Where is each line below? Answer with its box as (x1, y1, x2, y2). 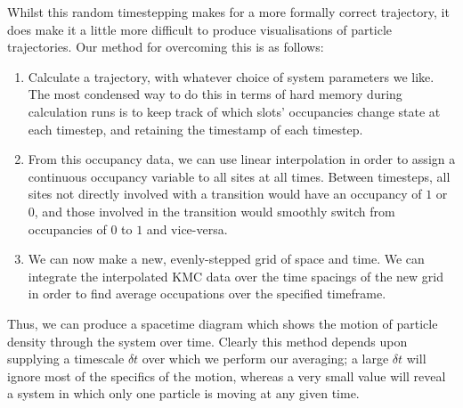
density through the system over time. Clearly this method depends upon (7, 331, 408, 350)
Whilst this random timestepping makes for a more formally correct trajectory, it (7, 3, 450, 20)
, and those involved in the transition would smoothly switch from (34, 201, 395, 220)
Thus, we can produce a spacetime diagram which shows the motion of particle (7, 314, 438, 332)
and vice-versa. (146, 219, 228, 238)
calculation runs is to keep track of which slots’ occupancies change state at (28, 102, 441, 120)
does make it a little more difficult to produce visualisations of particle (7, 20, 393, 38)
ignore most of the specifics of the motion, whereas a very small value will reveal (7, 366, 446, 385)
